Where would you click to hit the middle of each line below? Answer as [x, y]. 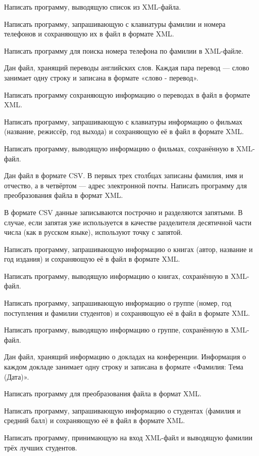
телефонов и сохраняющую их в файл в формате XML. [89, 34]
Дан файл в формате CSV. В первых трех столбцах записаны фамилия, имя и [124, 175]
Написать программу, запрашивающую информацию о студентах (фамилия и [122, 410]
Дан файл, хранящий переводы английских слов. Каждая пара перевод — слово [127, 68]
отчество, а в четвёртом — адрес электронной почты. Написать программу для [125, 185]
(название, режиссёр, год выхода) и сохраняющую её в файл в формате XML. [124, 131]
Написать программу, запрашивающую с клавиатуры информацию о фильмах [123, 121]
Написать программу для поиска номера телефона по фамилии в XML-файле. [124, 50]
